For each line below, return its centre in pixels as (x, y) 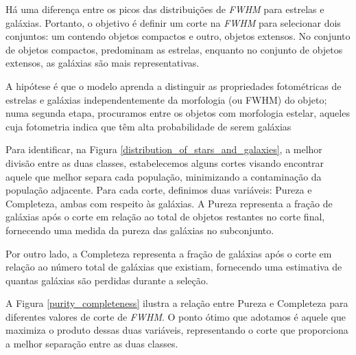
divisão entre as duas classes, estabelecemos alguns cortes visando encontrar (165, 162)
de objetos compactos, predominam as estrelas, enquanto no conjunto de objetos (174, 49)
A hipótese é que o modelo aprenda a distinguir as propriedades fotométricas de (174, 85)
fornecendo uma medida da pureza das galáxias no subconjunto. (140, 230)
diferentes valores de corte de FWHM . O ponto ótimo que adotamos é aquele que (176, 316)
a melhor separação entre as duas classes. (92, 344)
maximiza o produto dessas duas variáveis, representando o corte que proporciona (177, 330)
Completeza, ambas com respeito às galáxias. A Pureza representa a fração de (169, 203)
